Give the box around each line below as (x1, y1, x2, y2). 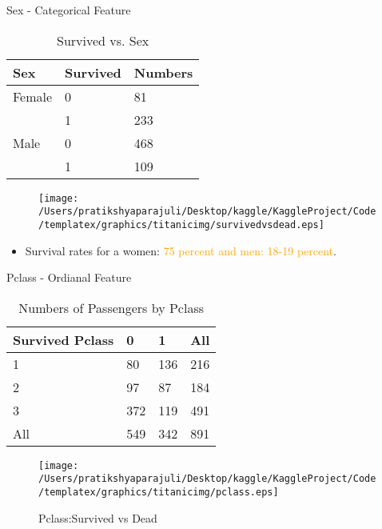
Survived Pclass (13, 330, 114, 349)
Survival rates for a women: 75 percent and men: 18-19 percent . (25, 242, 336, 258)
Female (13, 86, 53, 106)
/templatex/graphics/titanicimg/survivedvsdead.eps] (38, 218, 324, 230)
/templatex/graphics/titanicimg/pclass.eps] (38, 487, 279, 499)
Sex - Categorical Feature (6, 2, 131, 18)
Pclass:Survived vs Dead (38, 509, 157, 526)
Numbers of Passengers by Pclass (18, 298, 205, 317)
